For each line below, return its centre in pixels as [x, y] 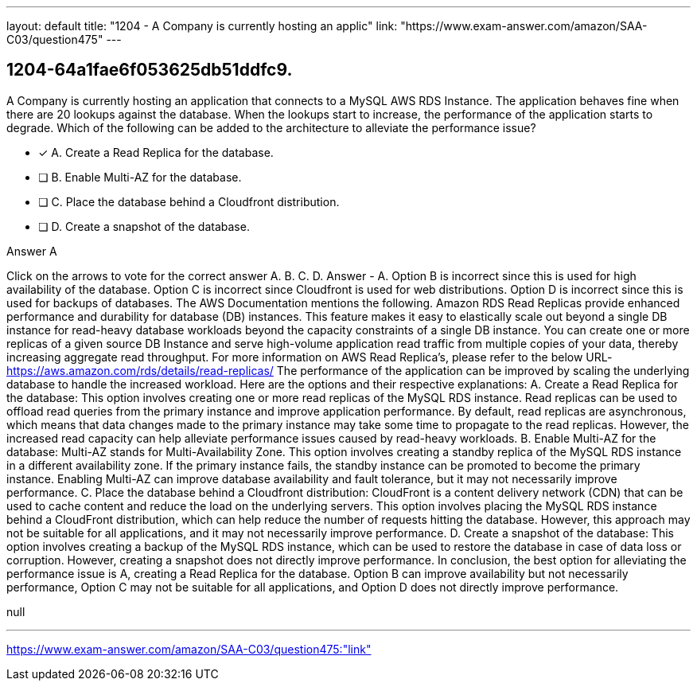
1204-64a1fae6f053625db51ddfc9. [150, 70]
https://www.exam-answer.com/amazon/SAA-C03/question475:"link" [189, 649]
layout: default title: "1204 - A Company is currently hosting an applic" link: [202, 26]
